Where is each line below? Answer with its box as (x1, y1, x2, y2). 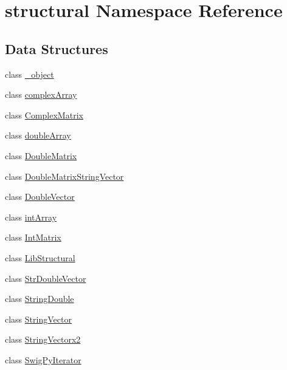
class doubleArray (5, 129, 71, 142)
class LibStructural (5, 251, 75, 264)
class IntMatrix (5, 231, 61, 244)
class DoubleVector (5, 190, 75, 203)
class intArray (5, 210, 57, 223)
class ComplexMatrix (5, 108, 83, 121)
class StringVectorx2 (5, 333, 81, 346)
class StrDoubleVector (5, 272, 86, 284)
